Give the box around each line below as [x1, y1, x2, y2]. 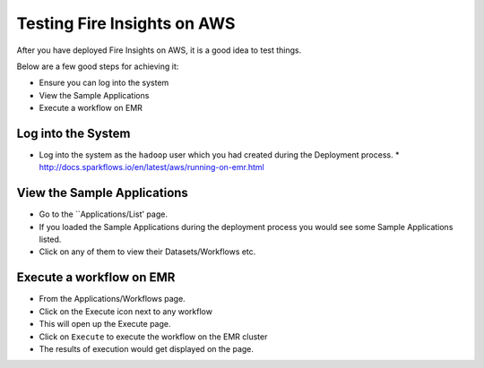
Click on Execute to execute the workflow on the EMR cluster [39, 331, 268, 342]
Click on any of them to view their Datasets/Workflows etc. [39, 246, 256, 257]
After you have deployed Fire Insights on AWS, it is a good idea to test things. [16, 45, 302, 56]
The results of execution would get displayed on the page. [39, 343, 255, 354]
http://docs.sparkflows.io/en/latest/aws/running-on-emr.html [39, 162, 264, 173]
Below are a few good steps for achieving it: [16, 61, 179, 72]
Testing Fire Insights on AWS [16, 13, 236, 33]
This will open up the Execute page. [39, 319, 171, 329]
